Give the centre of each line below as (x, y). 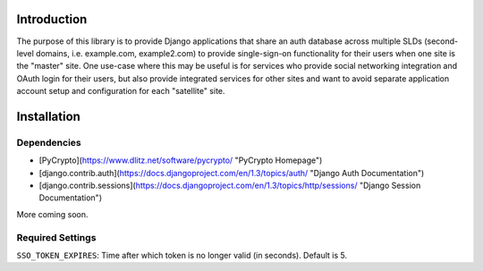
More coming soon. (52, 214)
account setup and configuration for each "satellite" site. (121, 91)
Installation (48, 116)
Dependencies (49, 142)
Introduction (52, 19)
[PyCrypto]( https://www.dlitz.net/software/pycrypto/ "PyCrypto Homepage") (181, 160)
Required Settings (56, 237)
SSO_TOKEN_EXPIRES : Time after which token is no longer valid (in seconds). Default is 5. (182, 255)
